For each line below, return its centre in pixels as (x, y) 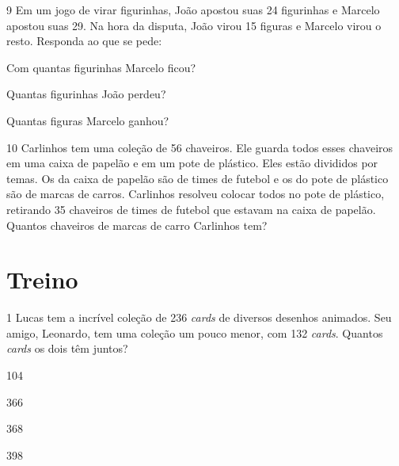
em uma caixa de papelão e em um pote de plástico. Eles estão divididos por (192, 163)
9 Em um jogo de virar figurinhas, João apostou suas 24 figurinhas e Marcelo (193, 10)
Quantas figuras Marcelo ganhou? (88, 120)
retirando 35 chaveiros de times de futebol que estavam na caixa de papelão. (191, 209)
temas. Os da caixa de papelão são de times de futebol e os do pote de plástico (198, 178)
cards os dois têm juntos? (67, 348)
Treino (42, 279)
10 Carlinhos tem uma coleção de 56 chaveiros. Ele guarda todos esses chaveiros (200, 147)
